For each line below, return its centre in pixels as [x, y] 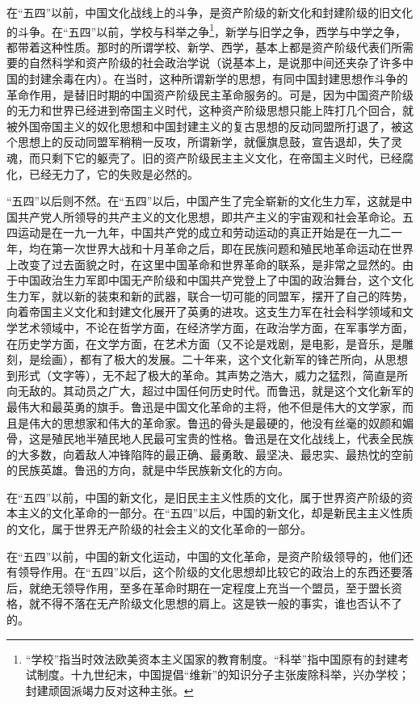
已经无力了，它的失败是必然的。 [113, 173]
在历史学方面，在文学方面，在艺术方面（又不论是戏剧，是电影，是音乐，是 [204, 343]
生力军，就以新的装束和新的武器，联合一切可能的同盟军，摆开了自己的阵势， [210, 295]
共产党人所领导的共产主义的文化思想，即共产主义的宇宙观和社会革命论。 [210, 216]
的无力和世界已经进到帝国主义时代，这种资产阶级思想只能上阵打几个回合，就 [210, 110]
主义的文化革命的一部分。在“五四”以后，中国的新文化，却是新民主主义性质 [215, 513]
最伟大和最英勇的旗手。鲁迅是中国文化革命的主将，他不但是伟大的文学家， [204, 406]
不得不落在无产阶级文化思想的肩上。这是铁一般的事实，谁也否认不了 [221, 603]
